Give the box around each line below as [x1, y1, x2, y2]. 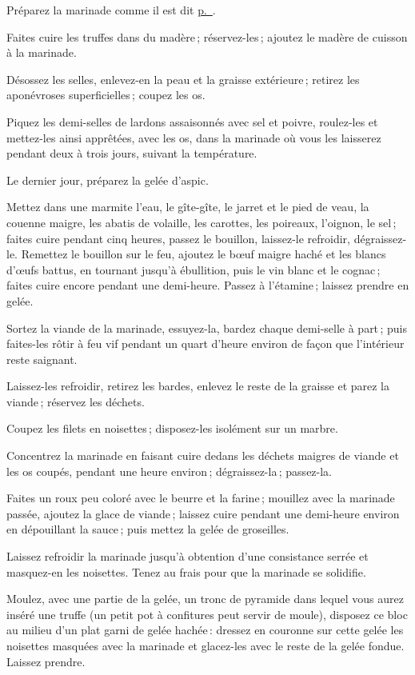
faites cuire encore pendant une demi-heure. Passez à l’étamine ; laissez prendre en [6, 277, 409, 294]
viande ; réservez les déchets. [6, 393, 145, 409]
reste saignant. [6, 350, 78, 367]
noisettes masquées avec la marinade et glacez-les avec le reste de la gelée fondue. [6, 637, 405, 653]
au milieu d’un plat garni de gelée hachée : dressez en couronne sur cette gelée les [6, 621, 404, 638]
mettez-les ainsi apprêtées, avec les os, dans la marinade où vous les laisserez [6, 129, 381, 146]
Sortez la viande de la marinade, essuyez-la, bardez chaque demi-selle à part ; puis [6, 319, 407, 336]
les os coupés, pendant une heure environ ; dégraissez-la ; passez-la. [6, 462, 333, 479]
